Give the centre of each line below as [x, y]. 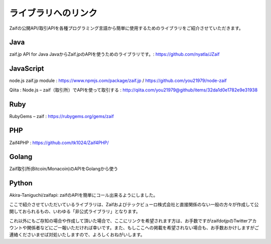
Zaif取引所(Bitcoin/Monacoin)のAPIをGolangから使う [64, 169]
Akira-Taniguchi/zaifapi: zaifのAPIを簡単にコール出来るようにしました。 [84, 195]
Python [21, 183]
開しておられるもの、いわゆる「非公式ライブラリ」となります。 [75, 211]
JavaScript [27, 69]
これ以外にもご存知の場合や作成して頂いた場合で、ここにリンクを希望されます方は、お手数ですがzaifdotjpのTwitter [128, 220]
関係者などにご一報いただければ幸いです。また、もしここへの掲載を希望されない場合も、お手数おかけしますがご [143, 227]
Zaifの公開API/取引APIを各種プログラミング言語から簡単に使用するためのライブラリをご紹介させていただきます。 [126, 28]
